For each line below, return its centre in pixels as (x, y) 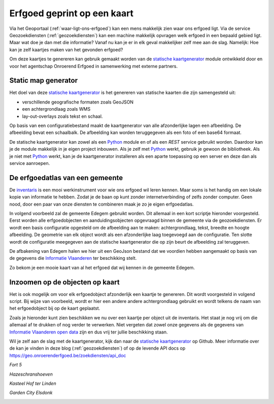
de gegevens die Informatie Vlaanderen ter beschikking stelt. (73, 258)
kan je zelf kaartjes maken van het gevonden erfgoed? (66, 49)
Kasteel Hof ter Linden (33, 383)
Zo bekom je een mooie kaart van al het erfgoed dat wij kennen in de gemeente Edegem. (102, 267)
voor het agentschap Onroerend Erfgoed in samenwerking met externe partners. (94, 66)
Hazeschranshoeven (31, 374)
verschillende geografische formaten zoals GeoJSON (78, 102)
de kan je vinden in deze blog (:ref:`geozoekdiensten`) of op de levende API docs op (97, 348)
